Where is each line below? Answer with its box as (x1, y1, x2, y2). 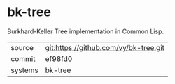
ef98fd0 (45, 53, 73, 63)
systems (10, 65, 38, 75)
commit (10, 53, 36, 63)
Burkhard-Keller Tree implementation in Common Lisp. (7, 27, 164, 35)
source (10, 42, 34, 52)
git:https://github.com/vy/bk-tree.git (45, 42, 165, 52)
